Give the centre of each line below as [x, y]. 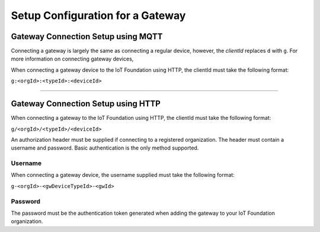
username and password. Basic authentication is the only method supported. [105, 148]
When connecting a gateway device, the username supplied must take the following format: [123, 175]
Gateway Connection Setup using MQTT [87, 36]
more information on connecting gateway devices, [72, 59]
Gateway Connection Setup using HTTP [86, 104]
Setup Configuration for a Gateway [98, 15]
